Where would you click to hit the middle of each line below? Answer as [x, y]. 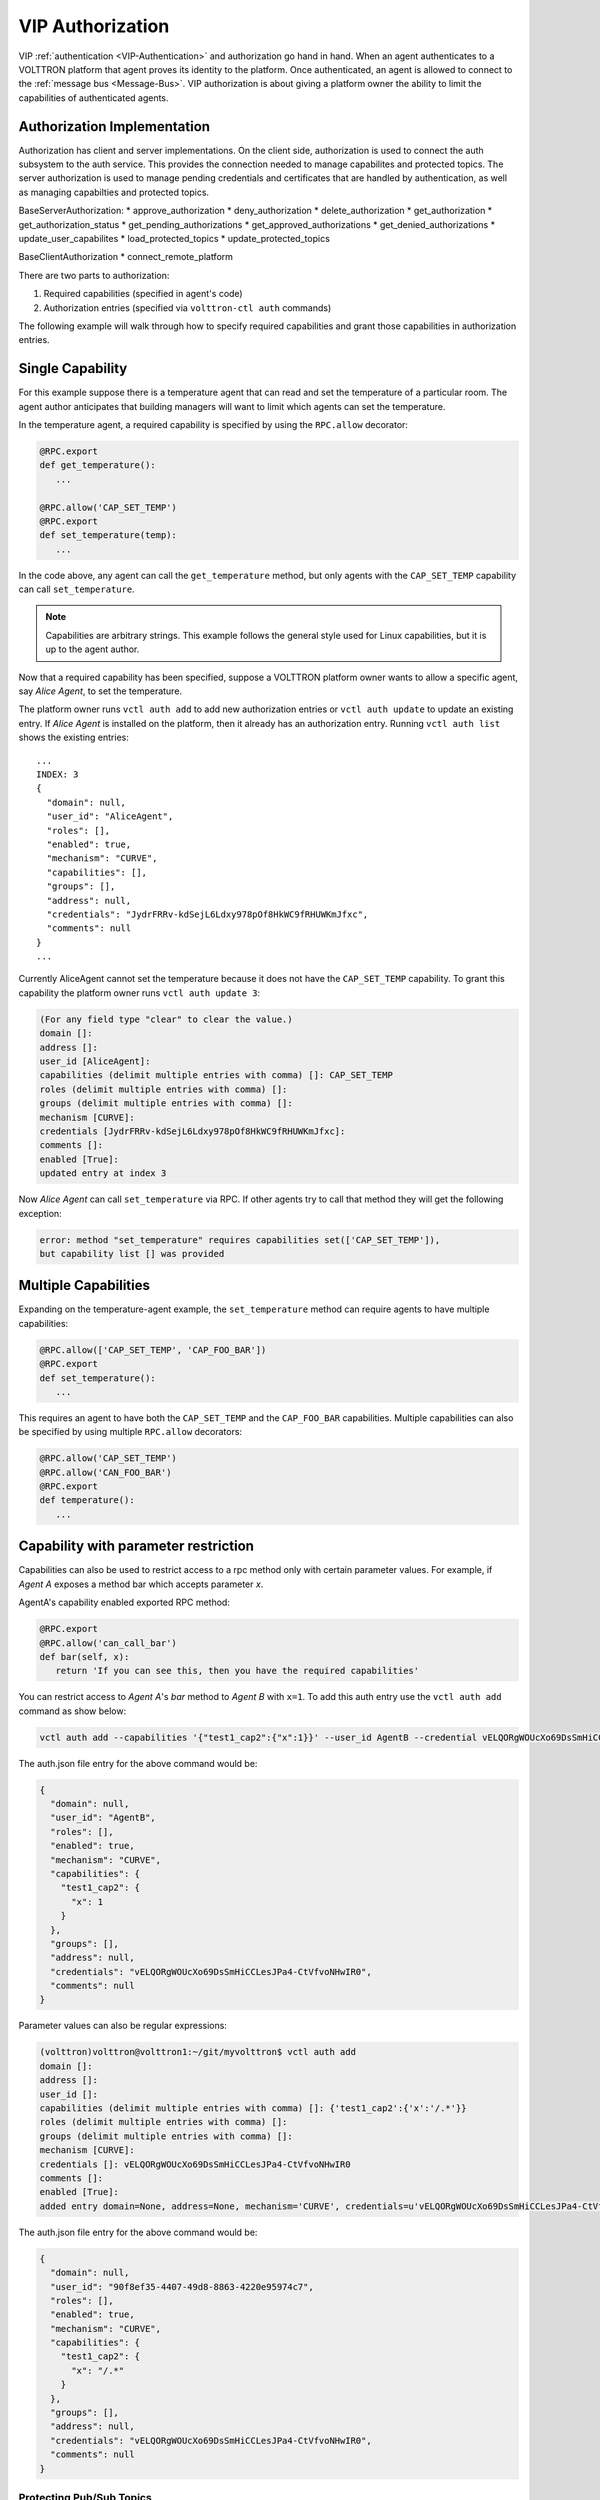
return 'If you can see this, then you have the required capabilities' [237, 1671]
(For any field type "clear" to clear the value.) [166, 1019]
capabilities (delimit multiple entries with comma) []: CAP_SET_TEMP [216, 1075]
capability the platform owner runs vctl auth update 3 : [139, 992]
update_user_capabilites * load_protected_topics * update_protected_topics [174, 238]
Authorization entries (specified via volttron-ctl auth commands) [187, 307]
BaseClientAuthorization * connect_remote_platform [126, 257]
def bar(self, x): [84, 1656]
